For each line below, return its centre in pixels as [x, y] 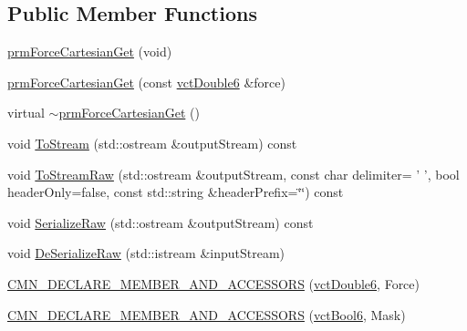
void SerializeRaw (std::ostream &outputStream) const [161, 222]
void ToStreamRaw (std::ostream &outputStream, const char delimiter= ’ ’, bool [233, 174]
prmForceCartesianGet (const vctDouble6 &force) [146, 82]
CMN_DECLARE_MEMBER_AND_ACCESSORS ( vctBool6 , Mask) [207, 314]
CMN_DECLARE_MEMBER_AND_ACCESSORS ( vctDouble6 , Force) [213, 283]
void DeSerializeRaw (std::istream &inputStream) [146, 253]
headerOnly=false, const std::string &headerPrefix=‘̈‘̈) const [176, 192]
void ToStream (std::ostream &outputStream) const [152, 143]
